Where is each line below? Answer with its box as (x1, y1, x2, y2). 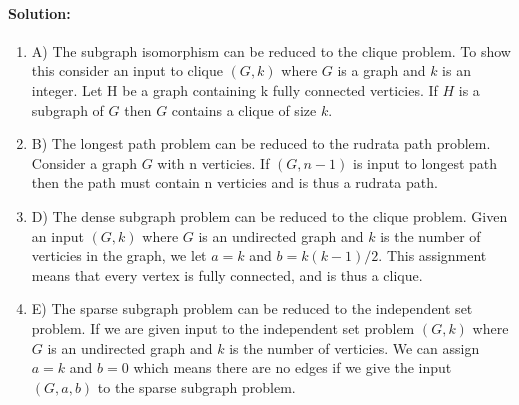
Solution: (8, 2, 71, 23)
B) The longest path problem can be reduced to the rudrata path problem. (31, 133, 491, 154)
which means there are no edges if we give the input (133, 357, 452, 378)
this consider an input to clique (31, 60, 223, 81)
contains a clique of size (171, 99, 317, 120)
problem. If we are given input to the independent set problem (31, 317, 415, 338)
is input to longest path (353, 152, 498, 173)
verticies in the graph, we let (31, 245, 207, 266)
